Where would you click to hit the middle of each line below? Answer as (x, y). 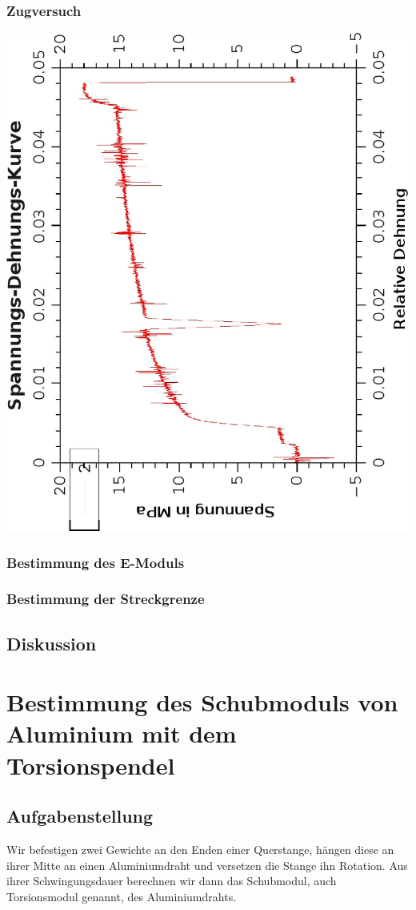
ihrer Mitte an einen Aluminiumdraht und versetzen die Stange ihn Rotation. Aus (207, 865)
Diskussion (52, 643)
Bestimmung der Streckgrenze (106, 599)
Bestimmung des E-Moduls (96, 562)
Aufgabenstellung (80, 816)
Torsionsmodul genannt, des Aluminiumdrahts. (122, 896)
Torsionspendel (91, 765)
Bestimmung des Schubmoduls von (202, 702)
